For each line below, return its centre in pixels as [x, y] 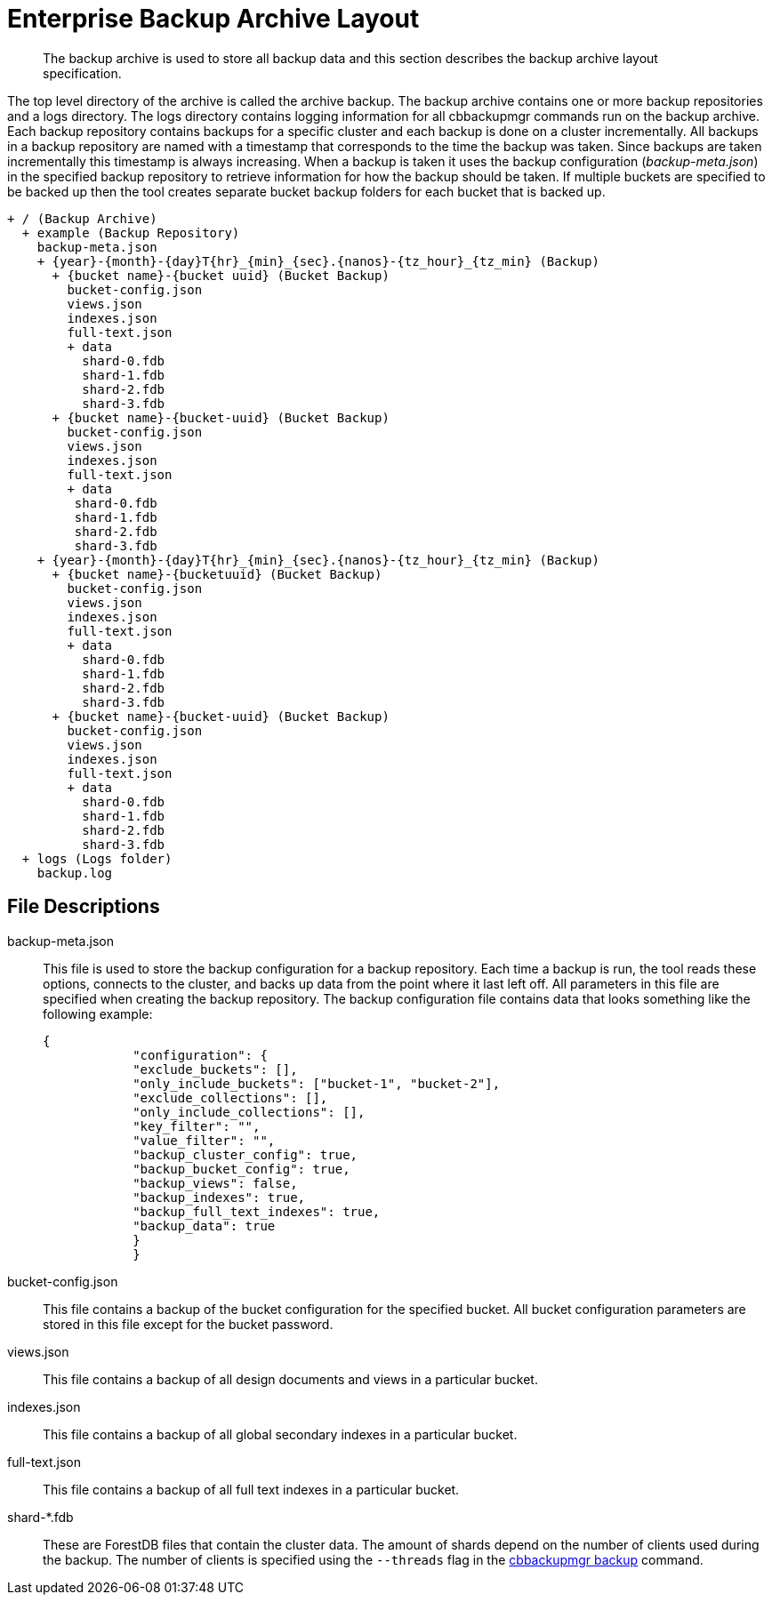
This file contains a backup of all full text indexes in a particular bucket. [251, 1489]
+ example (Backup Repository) [131, 232]
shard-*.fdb [40, 1517]
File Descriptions [84, 907]
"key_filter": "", [197, 1126]
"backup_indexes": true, [219, 1197]
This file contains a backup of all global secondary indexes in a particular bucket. [280, 1434]
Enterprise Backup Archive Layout [213, 19]
